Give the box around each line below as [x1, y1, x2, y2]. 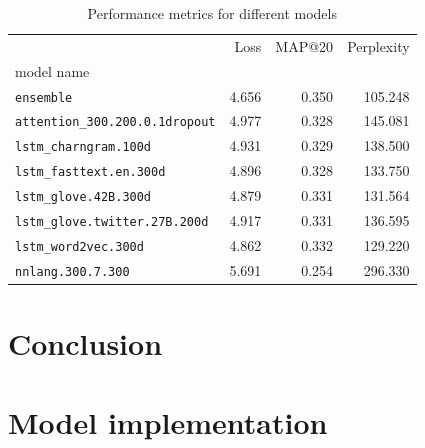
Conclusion [8, 323, 163, 364]
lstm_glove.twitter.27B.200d [15, 215, 209, 230]
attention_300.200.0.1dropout [15, 115, 216, 130]
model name [15, 60, 90, 81]
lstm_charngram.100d [15, 140, 152, 155]
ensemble [15, 90, 73, 105]
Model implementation [8, 401, 328, 442]
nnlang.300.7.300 [15, 264, 130, 279]
